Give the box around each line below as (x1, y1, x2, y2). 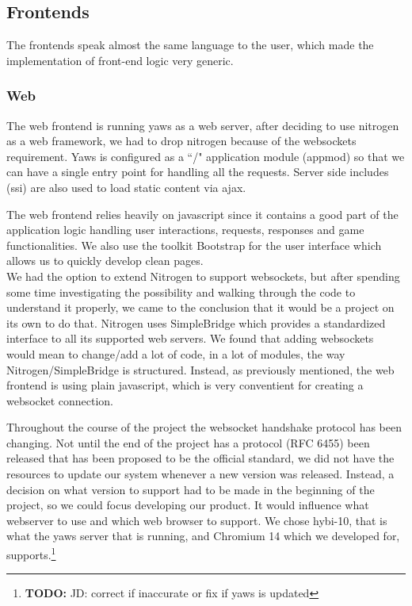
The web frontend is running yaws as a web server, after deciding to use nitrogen (6, 117, 399, 133)
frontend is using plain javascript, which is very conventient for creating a (6, 377, 364, 393)
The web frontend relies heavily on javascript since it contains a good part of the (6, 205, 399, 222)
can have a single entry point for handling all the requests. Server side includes (6, 163, 389, 180)
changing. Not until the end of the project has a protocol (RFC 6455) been (6, 434, 370, 451)
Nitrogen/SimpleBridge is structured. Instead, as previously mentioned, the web (6, 361, 395, 378)
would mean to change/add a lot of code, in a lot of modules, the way (6, 345, 345, 362)
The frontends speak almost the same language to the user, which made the (6, 36, 374, 53)
